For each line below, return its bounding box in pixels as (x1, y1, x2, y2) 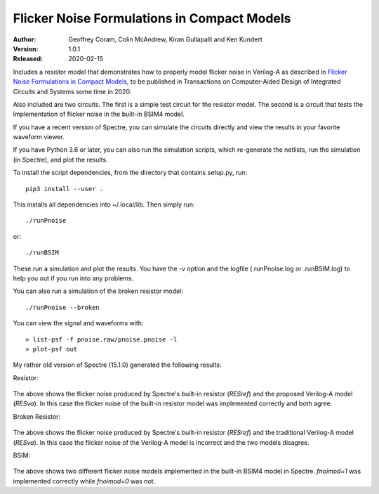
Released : (13, 55, 44, 63)
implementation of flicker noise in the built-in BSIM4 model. (13, 110, 185, 119)
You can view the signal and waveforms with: (13, 319, 144, 327)
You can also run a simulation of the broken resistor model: (13, 287, 184, 295)
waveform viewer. (13, 133, 65, 141)
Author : (13, 35, 36, 44)
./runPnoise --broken (25, 303, 100, 311)
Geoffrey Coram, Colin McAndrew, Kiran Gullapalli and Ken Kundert (68, 35, 262, 44)
